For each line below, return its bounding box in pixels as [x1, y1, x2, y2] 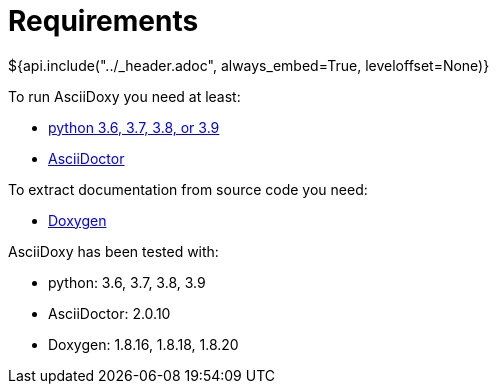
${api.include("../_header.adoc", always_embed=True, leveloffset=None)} [8, 56, 490, 74]
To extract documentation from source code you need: [8, 180, 368, 198]
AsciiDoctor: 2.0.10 [48, 304, 171, 322]
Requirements [8, 4, 199, 38]
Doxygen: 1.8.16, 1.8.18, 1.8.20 [48, 335, 239, 353]
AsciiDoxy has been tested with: [8, 242, 219, 260]
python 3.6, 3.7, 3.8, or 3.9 [48, 118, 220, 136]
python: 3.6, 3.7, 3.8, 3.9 [48, 273, 206, 291]
